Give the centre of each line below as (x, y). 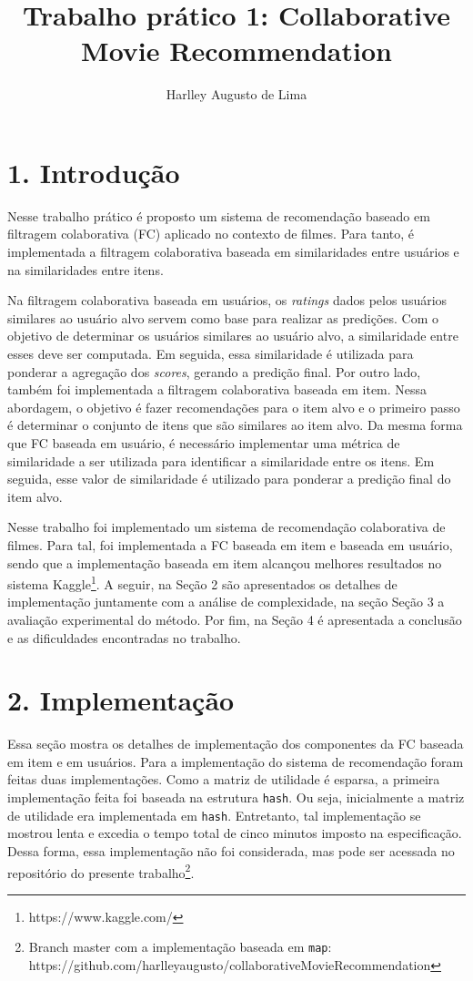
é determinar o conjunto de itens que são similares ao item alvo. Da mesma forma (235, 425)
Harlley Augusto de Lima (236, 94)
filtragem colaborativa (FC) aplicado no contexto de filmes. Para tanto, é (211, 234)
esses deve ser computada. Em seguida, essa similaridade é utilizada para (211, 353)
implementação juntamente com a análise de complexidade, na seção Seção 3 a (226, 602)
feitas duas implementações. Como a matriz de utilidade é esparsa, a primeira (224, 779)
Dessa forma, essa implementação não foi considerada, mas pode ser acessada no (231, 850)
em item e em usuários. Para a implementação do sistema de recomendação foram (236, 761)
